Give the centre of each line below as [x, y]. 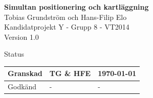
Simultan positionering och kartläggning [76, 7]
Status [14, 54]
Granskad [25, 73]
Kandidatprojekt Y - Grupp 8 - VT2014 [67, 27]
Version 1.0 [21, 36]
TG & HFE [70, 73]
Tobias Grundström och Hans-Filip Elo [65, 17]
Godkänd [22, 87]
